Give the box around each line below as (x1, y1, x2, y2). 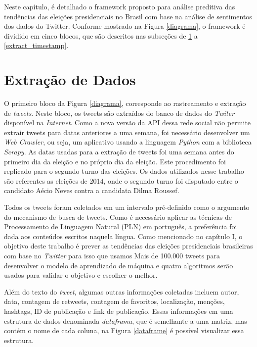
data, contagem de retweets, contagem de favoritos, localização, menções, (4, 296, 225, 306)
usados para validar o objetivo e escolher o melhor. (4, 270, 158, 280)
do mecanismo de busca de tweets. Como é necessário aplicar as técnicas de (4, 211, 232, 222)
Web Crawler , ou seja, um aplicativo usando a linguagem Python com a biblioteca (4, 137, 252, 147)
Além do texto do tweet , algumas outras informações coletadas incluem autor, (4, 286, 239, 297)
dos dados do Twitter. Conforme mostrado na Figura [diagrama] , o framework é (4, 21, 246, 31)
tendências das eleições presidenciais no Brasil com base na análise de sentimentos (4, 11, 252, 21)
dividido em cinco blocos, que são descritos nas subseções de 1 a (4, 30, 198, 41)
